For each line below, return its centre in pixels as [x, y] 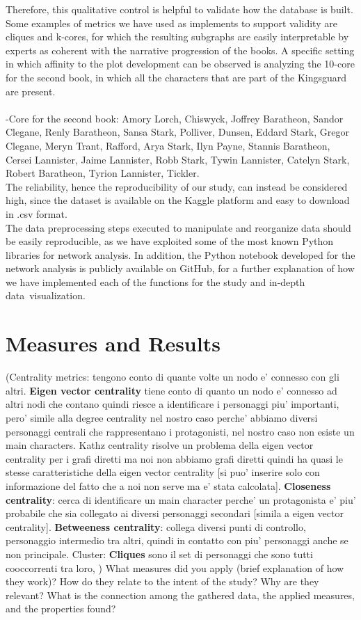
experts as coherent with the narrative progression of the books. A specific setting [180, 50]
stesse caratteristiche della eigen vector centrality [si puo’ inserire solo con [163, 472]
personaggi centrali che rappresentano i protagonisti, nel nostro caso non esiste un [180, 431]
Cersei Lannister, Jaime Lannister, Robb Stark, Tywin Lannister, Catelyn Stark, [178, 159]
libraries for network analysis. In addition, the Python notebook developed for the [180, 254]
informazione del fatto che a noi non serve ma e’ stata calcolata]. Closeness [168, 485]
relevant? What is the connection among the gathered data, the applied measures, [180, 595]
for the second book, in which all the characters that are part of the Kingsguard [176, 77]
